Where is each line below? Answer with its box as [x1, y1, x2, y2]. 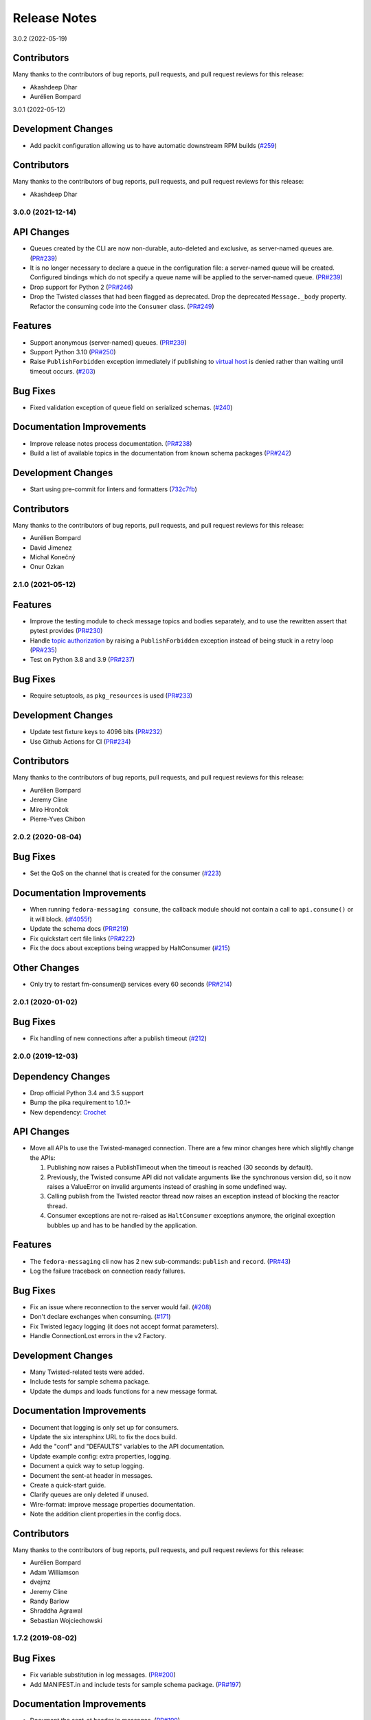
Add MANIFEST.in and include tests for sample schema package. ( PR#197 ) [30, 1680, 242, 1688]
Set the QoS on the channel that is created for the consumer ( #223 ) [30, 869, 221, 877]
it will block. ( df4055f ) [30, 915, 93, 923]
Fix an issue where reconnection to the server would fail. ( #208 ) [30, 1302, 212, 1311]
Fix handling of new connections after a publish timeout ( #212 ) [30, 1034, 207, 1042]
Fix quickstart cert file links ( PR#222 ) [30, 934, 135, 943]
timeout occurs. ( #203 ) [30, 367, 95, 375]
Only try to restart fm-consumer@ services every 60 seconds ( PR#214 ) [30, 980, 232, 988]
